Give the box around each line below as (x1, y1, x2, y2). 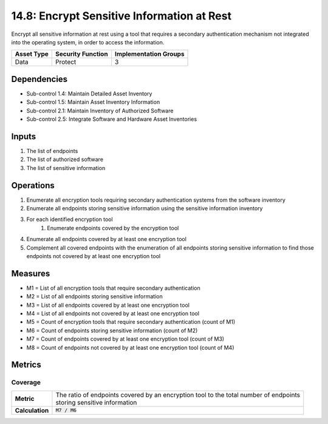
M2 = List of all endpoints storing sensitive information (26, 293, 163, 300)
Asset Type (15, 50, 49, 58)
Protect (55, 58, 77, 66)
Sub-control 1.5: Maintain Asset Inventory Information (26, 98, 160, 106)
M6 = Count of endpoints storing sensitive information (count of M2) (26, 327, 198, 334)
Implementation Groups (114, 50, 185, 58)
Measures (11, 268, 50, 279)
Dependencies (11, 74, 68, 84)
